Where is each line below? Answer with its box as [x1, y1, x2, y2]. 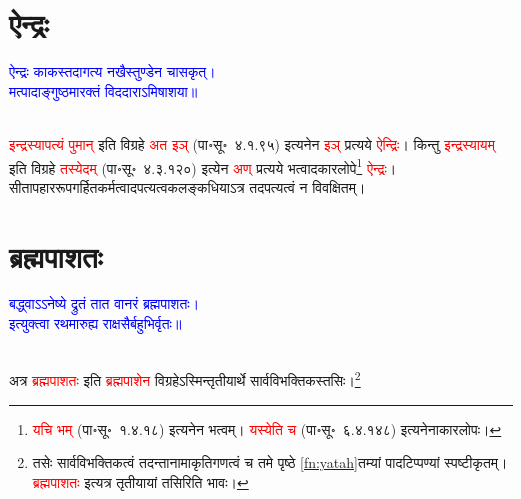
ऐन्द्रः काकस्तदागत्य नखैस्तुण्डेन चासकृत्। [9, 61, 216, 82]
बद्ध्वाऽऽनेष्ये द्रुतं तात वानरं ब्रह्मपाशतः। [9, 293, 200, 314]
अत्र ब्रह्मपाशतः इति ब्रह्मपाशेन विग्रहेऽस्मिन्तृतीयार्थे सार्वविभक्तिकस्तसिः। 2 [9, 367, 361, 390]
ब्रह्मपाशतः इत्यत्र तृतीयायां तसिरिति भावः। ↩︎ [32, 471, 249, 492]
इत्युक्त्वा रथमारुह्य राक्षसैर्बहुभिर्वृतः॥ [9, 313, 182, 334]
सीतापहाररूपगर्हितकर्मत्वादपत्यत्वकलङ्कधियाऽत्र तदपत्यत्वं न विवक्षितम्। [9, 176, 366, 197]
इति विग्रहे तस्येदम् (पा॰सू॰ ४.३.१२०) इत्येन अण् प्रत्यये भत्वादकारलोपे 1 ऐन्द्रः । [9, 154, 397, 178]
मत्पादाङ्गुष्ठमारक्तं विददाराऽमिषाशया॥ [9, 80, 198, 101]
